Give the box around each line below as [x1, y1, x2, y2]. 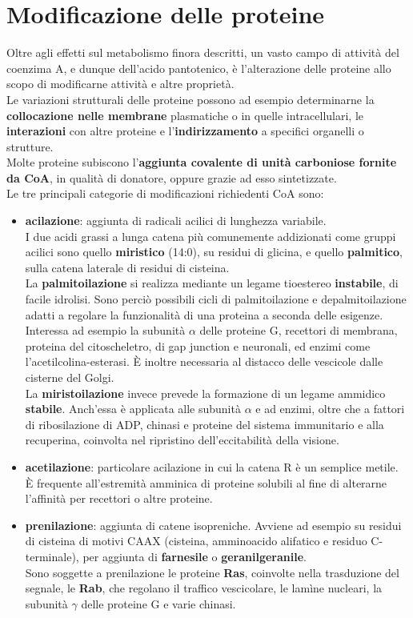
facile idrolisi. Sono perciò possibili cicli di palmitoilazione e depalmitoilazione [25, 291, 407, 307]
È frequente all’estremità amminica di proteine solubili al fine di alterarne [25, 474, 387, 491]
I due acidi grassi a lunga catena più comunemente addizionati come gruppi [25, 227, 396, 244]
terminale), [25, 548, 79, 564]
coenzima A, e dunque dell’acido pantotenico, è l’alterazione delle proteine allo [6, 59, 391, 76]
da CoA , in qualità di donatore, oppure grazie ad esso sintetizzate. [6, 169, 337, 186]
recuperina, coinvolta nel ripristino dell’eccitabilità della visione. [25, 431, 339, 448]
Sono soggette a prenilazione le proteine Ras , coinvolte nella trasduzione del [25, 564, 399, 580]
